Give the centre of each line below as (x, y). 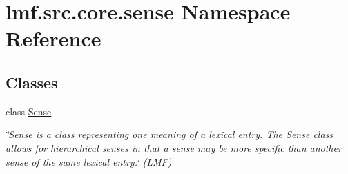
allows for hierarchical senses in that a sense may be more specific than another (174, 147)
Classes (32, 82)
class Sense (29, 111)
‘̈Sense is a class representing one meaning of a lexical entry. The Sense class (170, 134)
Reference (54, 38)
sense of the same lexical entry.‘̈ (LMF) (89, 161)
